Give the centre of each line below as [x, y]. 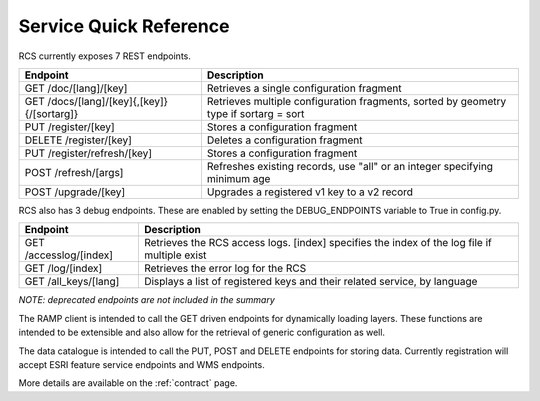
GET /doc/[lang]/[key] [76, 88]
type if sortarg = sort [255, 113]
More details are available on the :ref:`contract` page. [128, 383]
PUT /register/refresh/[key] [88, 153]
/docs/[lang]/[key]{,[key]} [108, 101]
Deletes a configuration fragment [284, 140]
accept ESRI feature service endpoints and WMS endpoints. [141, 364]
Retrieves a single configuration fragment [304, 88]
